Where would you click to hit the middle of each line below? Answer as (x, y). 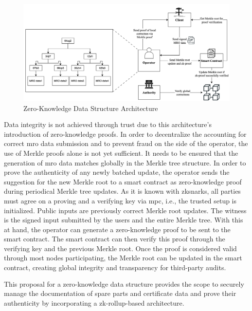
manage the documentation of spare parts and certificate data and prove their (120, 293)
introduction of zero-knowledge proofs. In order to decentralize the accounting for (125, 134)
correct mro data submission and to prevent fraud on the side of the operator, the (126, 143)
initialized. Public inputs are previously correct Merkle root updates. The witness (125, 210)
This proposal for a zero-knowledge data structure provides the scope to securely (124, 284)
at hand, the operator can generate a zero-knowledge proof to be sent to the (117, 229)
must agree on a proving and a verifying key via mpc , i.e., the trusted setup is (120, 200)
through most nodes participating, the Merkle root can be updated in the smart (123, 258)
